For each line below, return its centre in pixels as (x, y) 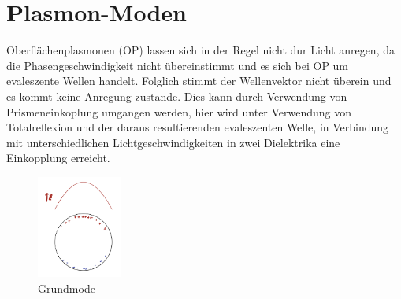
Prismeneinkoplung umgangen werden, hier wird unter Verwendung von (179, 111)
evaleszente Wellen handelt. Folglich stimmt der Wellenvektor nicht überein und (199, 81)
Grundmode (67, 288)
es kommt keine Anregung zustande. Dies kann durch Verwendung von (177, 96)
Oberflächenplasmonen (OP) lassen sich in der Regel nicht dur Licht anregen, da (200, 50)
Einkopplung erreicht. (58, 158)
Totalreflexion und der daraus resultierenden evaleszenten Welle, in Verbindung (198, 127)
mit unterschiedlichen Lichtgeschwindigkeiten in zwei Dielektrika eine (173, 142)
